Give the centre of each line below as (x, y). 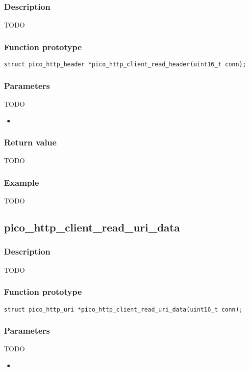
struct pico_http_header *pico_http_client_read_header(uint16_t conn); (125, 65)
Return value (30, 142)
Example (22, 182)
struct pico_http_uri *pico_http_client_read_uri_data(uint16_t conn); (123, 309)
